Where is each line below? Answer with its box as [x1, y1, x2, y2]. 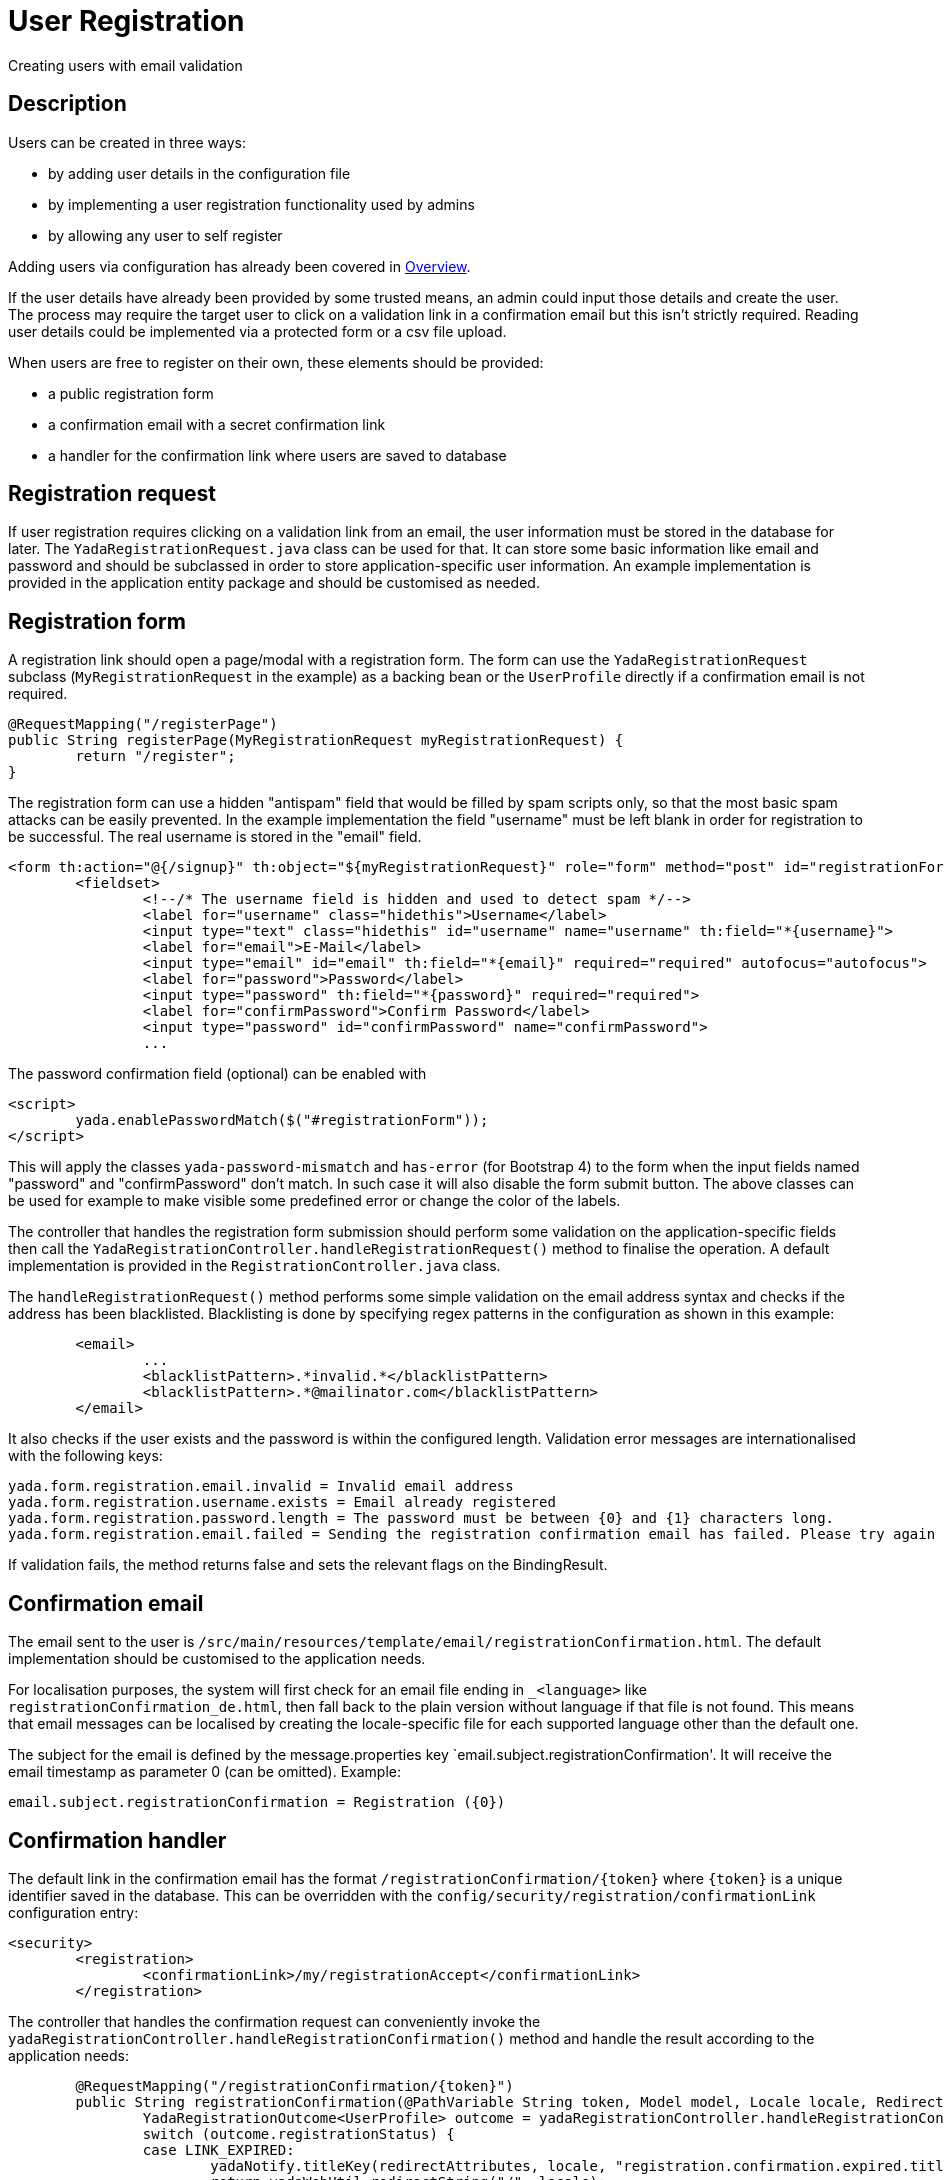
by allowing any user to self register [48, 226, 283, 244]
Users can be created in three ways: [8, 133, 246, 151]
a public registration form [48, 384, 214, 402]
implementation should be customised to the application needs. [8, 1650, 426, 1668]
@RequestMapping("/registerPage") [8, 716, 278, 733]
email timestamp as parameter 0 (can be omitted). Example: [8, 1763, 402, 1781]
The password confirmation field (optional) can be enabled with [8, 1065, 427, 1083]
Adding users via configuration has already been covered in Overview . [8, 257, 471, 275]
